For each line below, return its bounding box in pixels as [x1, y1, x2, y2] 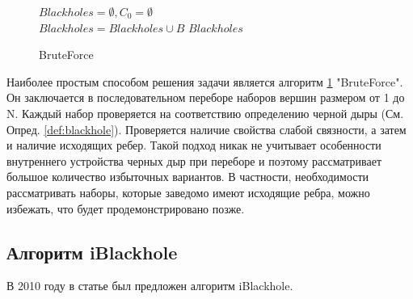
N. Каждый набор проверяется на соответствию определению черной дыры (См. [6, 104, 404, 121]
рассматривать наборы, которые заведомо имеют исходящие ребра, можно [6, 183, 370, 200]
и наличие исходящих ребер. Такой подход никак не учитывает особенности [6, 137, 381, 154]
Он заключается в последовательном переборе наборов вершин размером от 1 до [6, 89, 405, 106]
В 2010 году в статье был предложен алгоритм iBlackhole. [6, 277, 293, 294]
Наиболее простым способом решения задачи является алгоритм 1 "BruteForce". [6, 73, 403, 90]
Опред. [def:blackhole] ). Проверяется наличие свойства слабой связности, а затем [6, 120, 407, 137]
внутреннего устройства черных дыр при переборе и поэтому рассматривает [6, 152, 382, 169]
